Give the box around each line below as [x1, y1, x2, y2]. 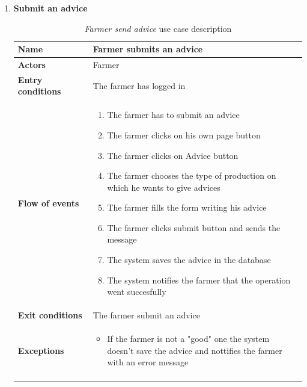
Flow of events [17, 197, 79, 209]
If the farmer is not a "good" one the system [107, 332, 270, 344]
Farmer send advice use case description [84, 22, 232, 34]
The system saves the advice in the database [107, 253, 271, 266]
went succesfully [107, 285, 166, 298]
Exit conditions [17, 309, 82, 321]
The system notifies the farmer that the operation [107, 273, 291, 286]
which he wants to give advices [107, 181, 220, 193]
